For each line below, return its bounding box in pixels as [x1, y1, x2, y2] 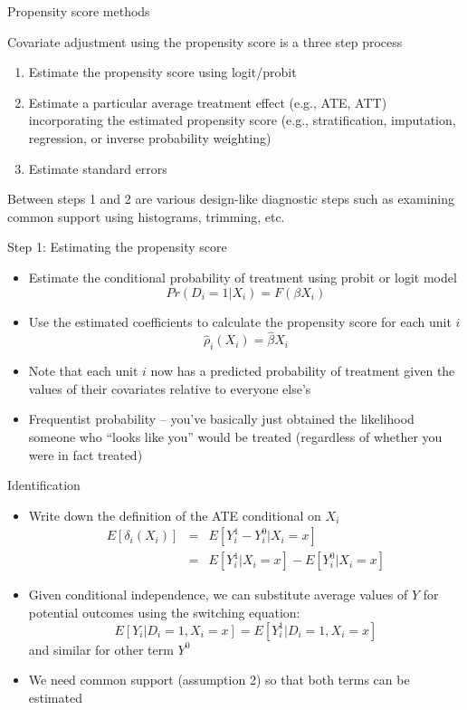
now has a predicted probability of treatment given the [150, 361, 455, 380]
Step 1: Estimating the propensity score [7, 237, 227, 256]
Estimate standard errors [28, 158, 167, 177]
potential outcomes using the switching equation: [28, 602, 300, 621]
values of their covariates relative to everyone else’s [28, 379, 311, 398]
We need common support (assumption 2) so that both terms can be [28, 670, 410, 689]
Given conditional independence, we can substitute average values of [28, 585, 408, 604]
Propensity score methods [7, 2, 150, 20]
